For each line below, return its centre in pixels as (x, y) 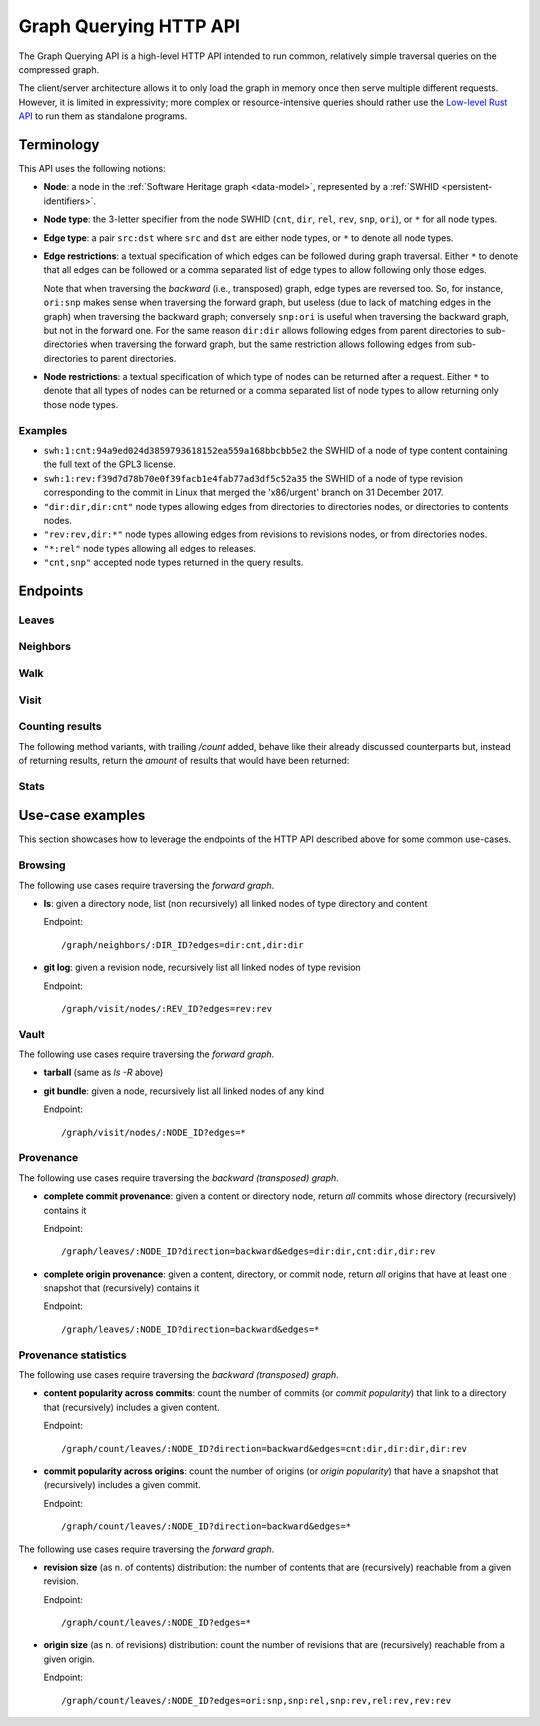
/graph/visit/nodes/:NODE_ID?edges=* (154, 1132)
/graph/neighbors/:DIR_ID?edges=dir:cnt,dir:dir (182, 944)
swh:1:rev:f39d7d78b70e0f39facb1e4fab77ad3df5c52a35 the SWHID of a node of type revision (253, 478)
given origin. (69, 1659)
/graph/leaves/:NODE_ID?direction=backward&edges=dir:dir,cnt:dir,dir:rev (248, 1251)
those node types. (81, 404)
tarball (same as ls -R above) (103, 1072)
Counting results (60, 727)
